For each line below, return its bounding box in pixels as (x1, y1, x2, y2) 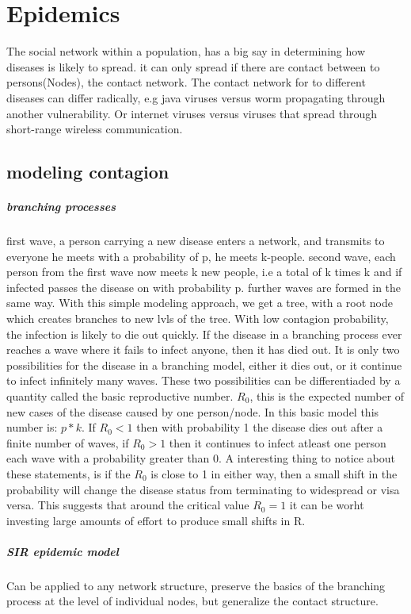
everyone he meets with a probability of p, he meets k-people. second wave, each (6, 248, 396, 264)
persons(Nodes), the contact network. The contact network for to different (6, 74, 366, 90)
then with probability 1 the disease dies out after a (136, 419, 383, 436)
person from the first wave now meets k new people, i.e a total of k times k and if (6, 263, 402, 280)
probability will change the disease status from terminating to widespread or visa (6, 481, 400, 497)
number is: (6, 419, 58, 436)
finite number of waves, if (6, 434, 129, 451)
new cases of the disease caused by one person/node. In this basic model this (6, 403, 379, 420)
